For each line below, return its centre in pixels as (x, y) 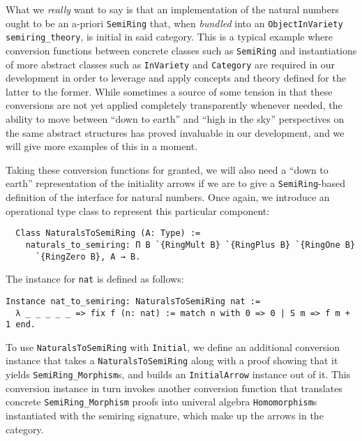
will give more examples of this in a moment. (102, 146)
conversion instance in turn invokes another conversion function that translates (174, 388)
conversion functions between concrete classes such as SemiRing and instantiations (181, 50)
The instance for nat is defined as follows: (95, 279)
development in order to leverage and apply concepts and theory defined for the (176, 78)
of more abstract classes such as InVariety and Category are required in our (171, 64)
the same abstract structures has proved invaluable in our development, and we (175, 132)
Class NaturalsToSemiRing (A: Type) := (108, 233)
